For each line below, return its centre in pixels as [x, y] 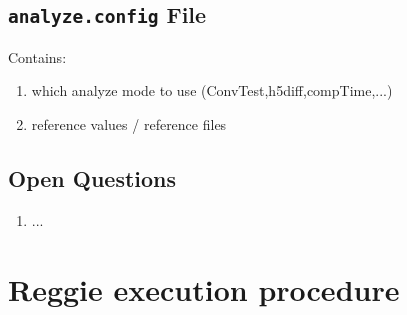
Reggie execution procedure [204, 288]
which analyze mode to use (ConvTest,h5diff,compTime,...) [212, 90]
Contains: [37, 56]
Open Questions [92, 177]
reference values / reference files [129, 123]
